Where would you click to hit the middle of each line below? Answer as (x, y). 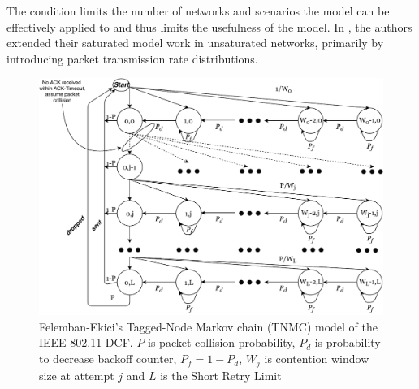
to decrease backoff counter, (108, 359)
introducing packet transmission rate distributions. (132, 58)
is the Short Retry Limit (221, 375)
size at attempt (77, 375)
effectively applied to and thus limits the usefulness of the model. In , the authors (209, 26)
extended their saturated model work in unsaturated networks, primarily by (195, 43)
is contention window (317, 359)
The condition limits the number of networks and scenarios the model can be (198, 11)
